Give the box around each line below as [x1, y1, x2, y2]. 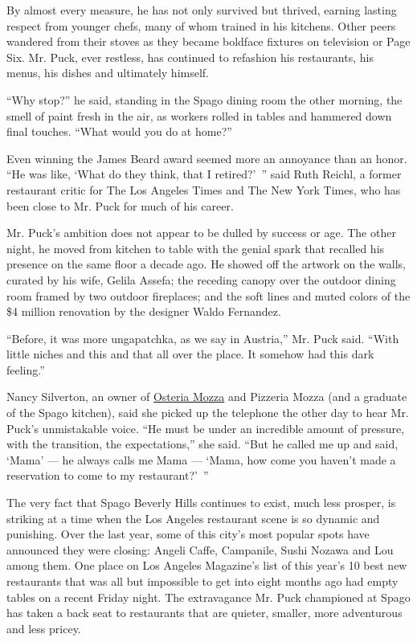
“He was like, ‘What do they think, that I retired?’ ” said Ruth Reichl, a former [6, 166, 402, 182]
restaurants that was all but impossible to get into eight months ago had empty [6, 573, 399, 589]
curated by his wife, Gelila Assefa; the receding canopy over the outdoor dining [6, 271, 396, 288]
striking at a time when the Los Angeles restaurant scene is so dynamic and [6, 509, 380, 526]
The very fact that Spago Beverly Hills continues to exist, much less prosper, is [6, 494, 396, 511]
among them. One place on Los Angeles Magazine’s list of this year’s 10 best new [6, 557, 407, 574]
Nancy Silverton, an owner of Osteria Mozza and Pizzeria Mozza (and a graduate [6, 388, 407, 405]
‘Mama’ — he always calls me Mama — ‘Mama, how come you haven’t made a [6, 451, 396, 468]
